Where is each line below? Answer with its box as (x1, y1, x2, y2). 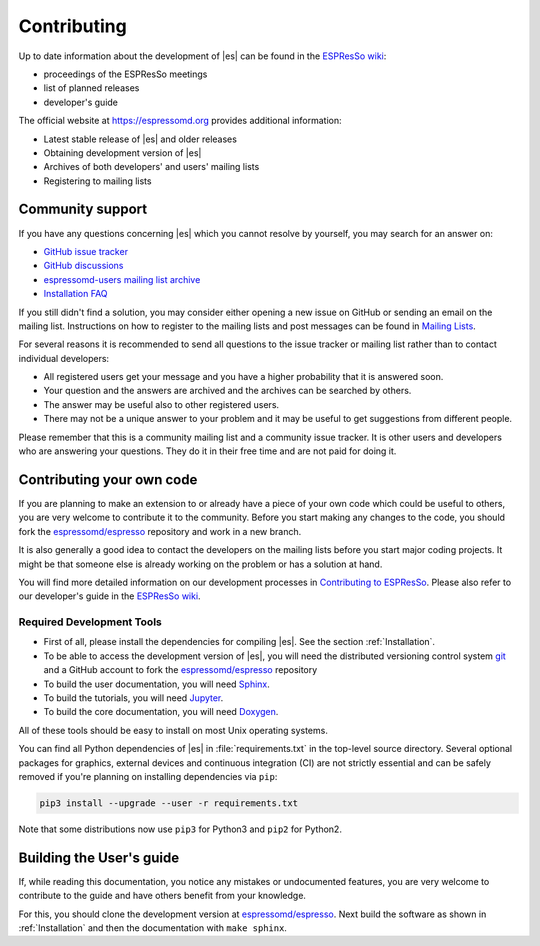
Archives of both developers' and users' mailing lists (43, 161, 260, 173)
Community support (18, 201, 148, 218)
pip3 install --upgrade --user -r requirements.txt (39, 797, 299, 809)
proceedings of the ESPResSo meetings (43, 68, 208, 80)
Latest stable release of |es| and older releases (43, 133, 237, 145)
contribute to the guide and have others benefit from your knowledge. (18, 890, 307, 902)
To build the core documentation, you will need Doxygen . (43, 706, 279, 718)
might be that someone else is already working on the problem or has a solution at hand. (18, 558, 383, 570)
